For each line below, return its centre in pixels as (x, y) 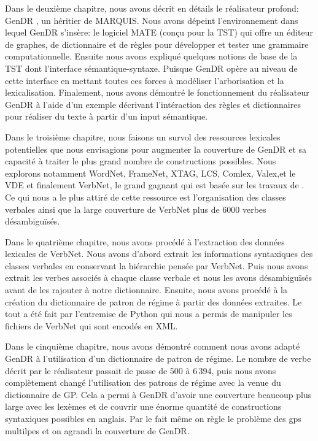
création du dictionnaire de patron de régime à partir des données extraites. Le (153, 301)
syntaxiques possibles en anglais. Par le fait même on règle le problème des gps (153, 418)
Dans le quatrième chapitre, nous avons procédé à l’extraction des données (145, 241)
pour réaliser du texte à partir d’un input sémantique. (107, 116)
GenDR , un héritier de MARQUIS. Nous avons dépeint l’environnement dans (152, 20)
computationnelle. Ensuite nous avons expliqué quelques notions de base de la (151, 56)
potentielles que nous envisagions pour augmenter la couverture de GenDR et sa (156, 149)
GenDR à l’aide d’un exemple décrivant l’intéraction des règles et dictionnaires (153, 104)
